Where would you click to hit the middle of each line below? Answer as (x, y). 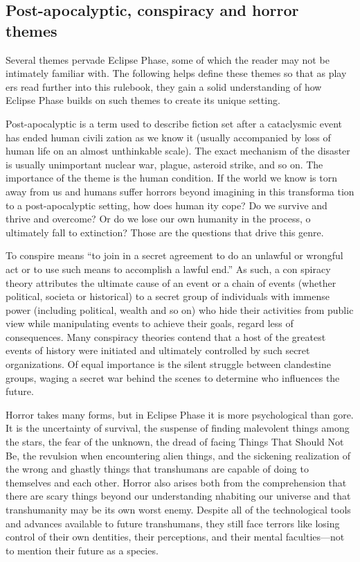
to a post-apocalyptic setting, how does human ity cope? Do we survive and (166, 205)
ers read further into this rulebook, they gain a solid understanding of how (164, 86)
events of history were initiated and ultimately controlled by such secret (158, 350)
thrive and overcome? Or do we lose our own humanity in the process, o (158, 219)
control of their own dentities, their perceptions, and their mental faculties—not (175, 537)
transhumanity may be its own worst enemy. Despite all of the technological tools (178, 509)
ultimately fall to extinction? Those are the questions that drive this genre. (165, 232)
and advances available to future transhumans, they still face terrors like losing (173, 523)
